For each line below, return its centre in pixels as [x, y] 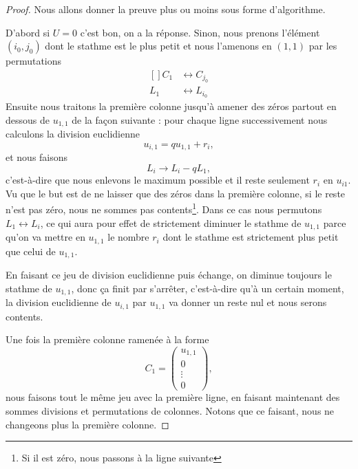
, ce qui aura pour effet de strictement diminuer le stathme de [171, 222]
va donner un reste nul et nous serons [248, 302]
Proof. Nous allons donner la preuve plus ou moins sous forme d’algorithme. [166, 9]
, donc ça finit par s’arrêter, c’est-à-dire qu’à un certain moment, [208, 288]
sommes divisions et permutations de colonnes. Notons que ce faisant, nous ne [170, 410]
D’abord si [28, 32]
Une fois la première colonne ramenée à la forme [107, 339]
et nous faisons [37, 157]
